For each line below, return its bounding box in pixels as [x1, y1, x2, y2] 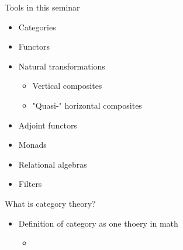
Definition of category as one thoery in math [18, 217, 178, 229]
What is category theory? [5, 197, 96, 209]
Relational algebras [18, 158, 87, 170]
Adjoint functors [18, 119, 77, 131]
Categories [18, 20, 56, 33]
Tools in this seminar [5, 1, 80, 13]
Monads [18, 138, 47, 151]
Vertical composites [32, 79, 102, 92]
